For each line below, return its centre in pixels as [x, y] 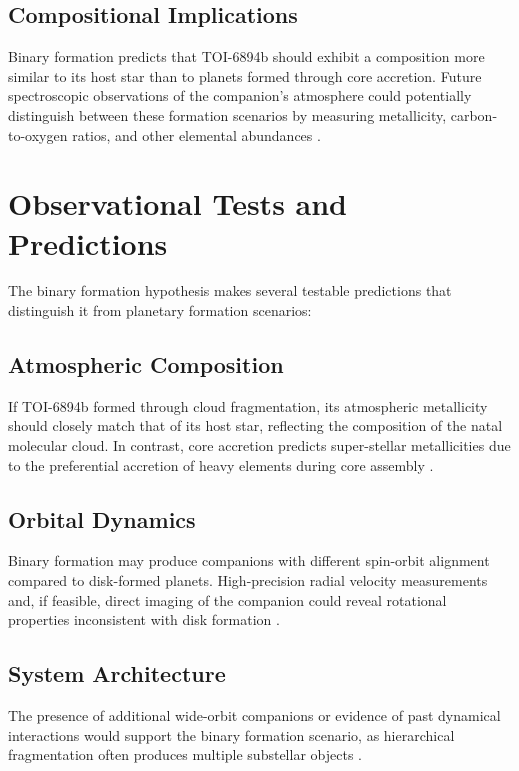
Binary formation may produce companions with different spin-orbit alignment [249, 560]
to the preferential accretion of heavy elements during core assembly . [221, 464]
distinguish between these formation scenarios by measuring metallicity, [227, 114]
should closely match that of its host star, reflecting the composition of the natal [255, 425]
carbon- [474, 114]
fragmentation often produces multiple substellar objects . [185, 754]
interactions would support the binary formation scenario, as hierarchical [231, 734]
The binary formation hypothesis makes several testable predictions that [230, 290]
